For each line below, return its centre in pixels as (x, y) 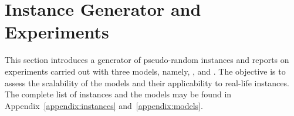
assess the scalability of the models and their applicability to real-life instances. (147, 82)
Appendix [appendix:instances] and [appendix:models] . (104, 105)
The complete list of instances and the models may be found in (118, 94)
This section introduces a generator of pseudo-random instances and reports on (147, 60)
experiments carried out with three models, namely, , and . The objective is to (145, 71)
